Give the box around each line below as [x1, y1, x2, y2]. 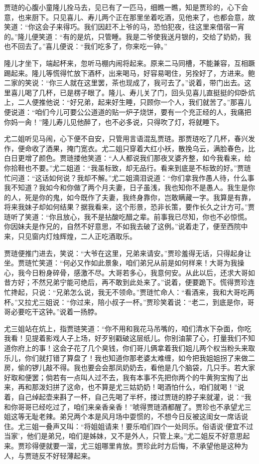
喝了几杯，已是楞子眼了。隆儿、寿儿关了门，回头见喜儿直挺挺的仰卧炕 [24, 87, 255, 97]
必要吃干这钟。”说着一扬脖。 [10, 306, 102, 317]
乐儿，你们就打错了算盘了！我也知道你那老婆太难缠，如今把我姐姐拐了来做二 [4, 352, 255, 363]
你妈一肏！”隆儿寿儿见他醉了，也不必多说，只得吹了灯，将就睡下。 [4, 116, 224, 127]
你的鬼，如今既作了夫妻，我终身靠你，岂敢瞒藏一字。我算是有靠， [38, 192, 255, 202]
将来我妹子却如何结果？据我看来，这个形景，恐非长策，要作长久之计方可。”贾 [4, 202, 255, 212]
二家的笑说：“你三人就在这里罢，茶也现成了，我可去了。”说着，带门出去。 [4, 77, 245, 88]
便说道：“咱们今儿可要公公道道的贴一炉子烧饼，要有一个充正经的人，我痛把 [4, 106, 252, 117]
